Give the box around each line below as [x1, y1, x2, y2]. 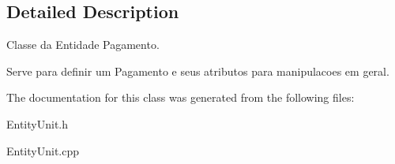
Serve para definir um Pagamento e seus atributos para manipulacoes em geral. [6, 62, 389, 79]
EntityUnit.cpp [6, 142, 80, 158]
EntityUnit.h [6, 115, 69, 132]
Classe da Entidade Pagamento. [6, 36, 160, 53]
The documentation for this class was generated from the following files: [6, 89, 355, 106]
